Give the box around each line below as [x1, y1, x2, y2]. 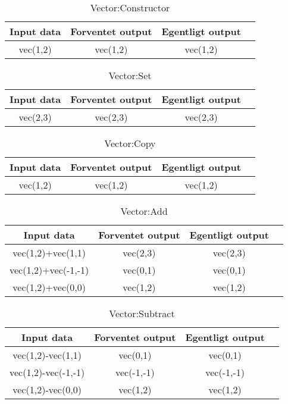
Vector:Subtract [109, 306, 175, 320]
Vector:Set [108, 68, 152, 82]
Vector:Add [120, 204, 168, 218]
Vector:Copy [104, 136, 156, 150]
